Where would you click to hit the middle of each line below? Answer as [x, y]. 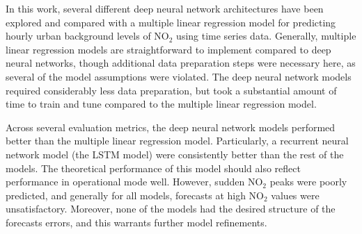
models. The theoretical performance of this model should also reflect [153, 168]
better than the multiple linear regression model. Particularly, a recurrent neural [177, 141]
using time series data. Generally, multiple [266, 36]
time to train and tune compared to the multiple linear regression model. [161, 104]
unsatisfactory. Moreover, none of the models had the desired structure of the [171, 209]
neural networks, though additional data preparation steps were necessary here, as [181, 63]
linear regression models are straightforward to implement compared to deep [168, 49]
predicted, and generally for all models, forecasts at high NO [135, 195]
